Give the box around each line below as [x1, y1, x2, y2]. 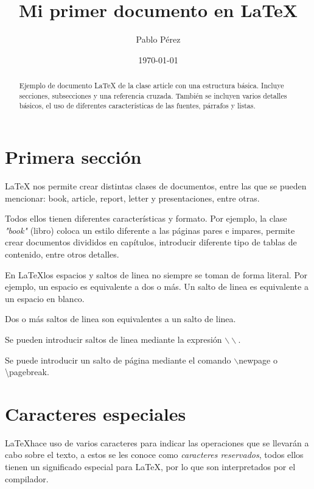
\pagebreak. [5, 365, 49, 378]
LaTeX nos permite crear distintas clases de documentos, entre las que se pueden [5, 180, 307, 192]
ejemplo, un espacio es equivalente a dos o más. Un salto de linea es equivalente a [5, 280, 309, 293]
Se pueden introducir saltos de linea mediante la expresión [5, 332, 222, 345]
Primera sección [5, 144, 142, 169]
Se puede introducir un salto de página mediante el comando [5, 353, 231, 366]
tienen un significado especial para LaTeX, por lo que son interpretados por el [5, 460, 296, 473]
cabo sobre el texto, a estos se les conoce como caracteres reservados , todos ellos [5, 448, 304, 461]
